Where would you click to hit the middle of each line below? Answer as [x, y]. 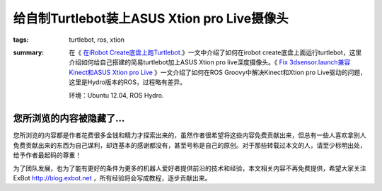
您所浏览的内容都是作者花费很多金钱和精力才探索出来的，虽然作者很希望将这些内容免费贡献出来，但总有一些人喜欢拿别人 [190, 135]
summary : [29, 52]
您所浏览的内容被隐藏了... [69, 118]
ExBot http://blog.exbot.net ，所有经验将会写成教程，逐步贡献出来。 [112, 178]
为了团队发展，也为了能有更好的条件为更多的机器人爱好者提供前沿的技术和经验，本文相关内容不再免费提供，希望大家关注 [190, 168]
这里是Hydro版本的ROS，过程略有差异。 [128, 82]
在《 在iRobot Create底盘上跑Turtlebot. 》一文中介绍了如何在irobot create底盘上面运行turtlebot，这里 [215, 52]
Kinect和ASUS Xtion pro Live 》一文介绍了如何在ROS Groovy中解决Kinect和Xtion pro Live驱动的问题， [218, 72]
